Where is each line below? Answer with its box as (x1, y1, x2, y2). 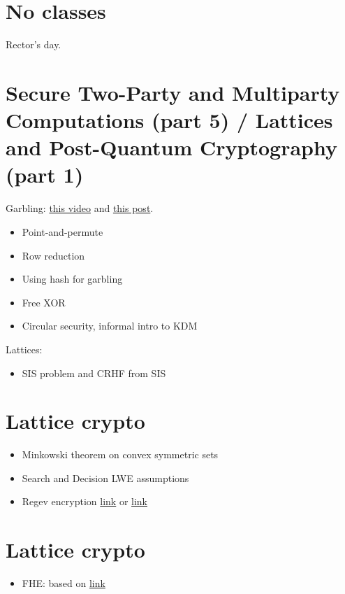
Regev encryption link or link (22, 494, 148, 509)
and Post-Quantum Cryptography (6, 133, 337, 162)
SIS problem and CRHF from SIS (22, 365, 166, 380)
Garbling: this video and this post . (6, 201, 154, 215)
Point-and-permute (22, 225, 103, 239)
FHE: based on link (22, 576, 105, 591)
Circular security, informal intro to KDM (22, 318, 198, 333)
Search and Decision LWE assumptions (22, 470, 189, 485)
